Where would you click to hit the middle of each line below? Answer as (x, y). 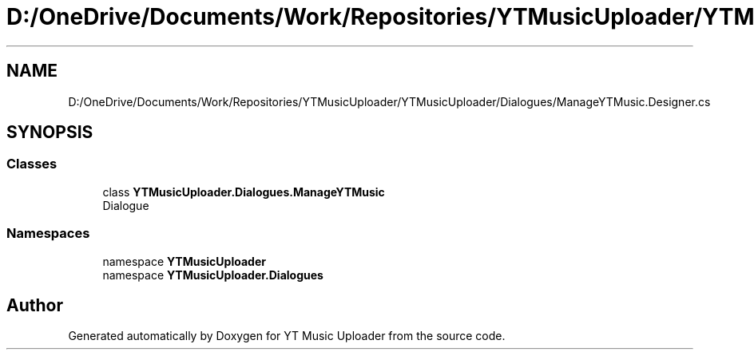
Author (35, 305)
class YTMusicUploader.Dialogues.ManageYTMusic (244, 192)
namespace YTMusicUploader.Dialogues (213, 275)
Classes (32, 164)
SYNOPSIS (50, 133)
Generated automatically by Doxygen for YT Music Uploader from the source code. (287, 336)
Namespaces (48, 233)
